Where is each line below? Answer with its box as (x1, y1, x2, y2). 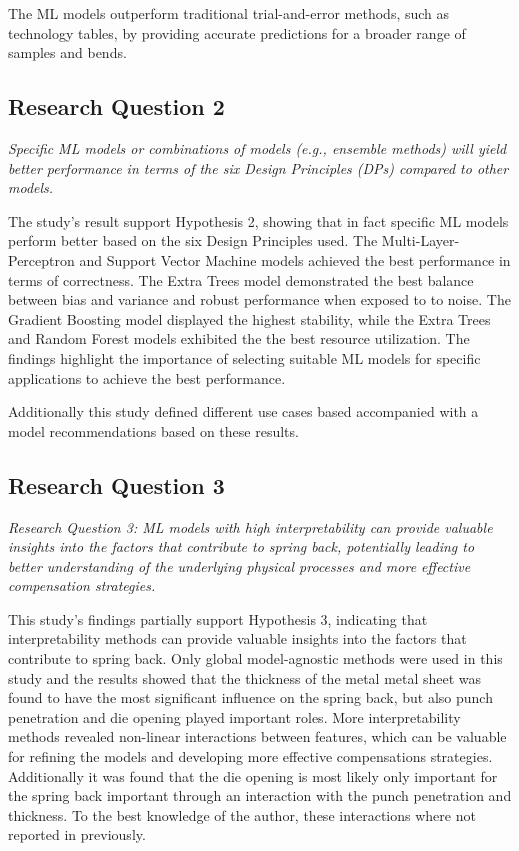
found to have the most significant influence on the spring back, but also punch (8, 687, 493, 708)
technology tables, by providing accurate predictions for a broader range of (8, 22, 466, 43)
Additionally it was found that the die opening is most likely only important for (8, 765, 498, 786)
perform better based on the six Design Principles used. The (8, 230, 378, 251)
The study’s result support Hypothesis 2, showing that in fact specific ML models (8, 210, 509, 231)
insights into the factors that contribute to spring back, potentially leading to (8, 536, 475, 557)
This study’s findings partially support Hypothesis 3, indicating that (8, 608, 428, 629)
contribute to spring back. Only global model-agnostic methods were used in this (8, 648, 503, 669)
